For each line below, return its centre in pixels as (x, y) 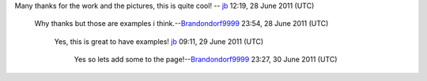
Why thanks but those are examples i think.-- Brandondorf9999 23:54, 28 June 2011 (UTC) (181, 24)
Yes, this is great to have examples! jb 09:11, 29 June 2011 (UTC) (159, 41)
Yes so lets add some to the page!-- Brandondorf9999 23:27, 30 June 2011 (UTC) (206, 60)
